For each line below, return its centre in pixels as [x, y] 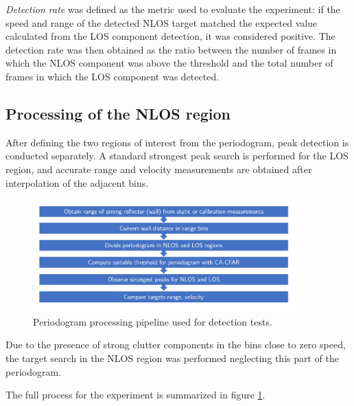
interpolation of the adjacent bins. [77, 182]
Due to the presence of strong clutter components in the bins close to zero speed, [176, 345]
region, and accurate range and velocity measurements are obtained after [159, 169]
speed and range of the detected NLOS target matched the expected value [162, 22]
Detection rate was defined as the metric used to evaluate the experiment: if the [173, 9]
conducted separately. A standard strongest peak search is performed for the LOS [177, 156]
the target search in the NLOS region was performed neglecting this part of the [172, 358]
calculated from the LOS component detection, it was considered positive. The [170, 36]
